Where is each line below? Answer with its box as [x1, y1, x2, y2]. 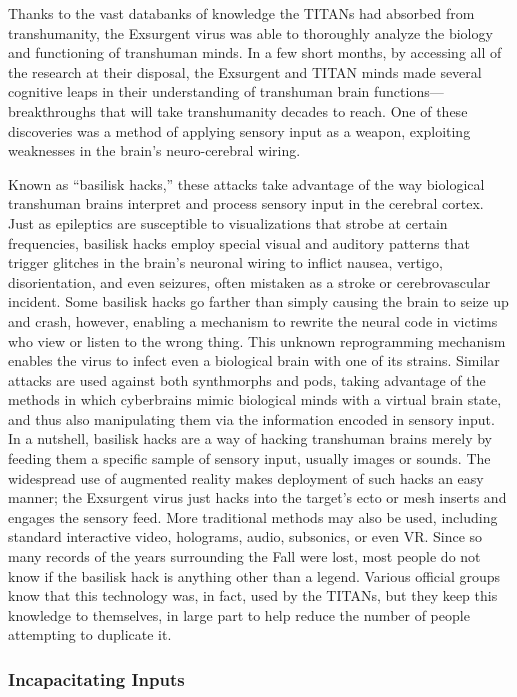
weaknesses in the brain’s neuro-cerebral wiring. [8, 140, 301, 161]
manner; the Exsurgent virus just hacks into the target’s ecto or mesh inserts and [8, 487, 507, 508]
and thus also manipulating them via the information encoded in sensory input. [8, 408, 495, 429]
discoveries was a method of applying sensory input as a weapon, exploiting [8, 120, 471, 141]
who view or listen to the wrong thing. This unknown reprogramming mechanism [8, 330, 506, 351]
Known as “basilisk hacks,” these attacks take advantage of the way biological [8, 173, 485, 194]
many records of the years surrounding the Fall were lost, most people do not [8, 546, 481, 567]
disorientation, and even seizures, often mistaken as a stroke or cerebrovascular [8, 271, 491, 292]
